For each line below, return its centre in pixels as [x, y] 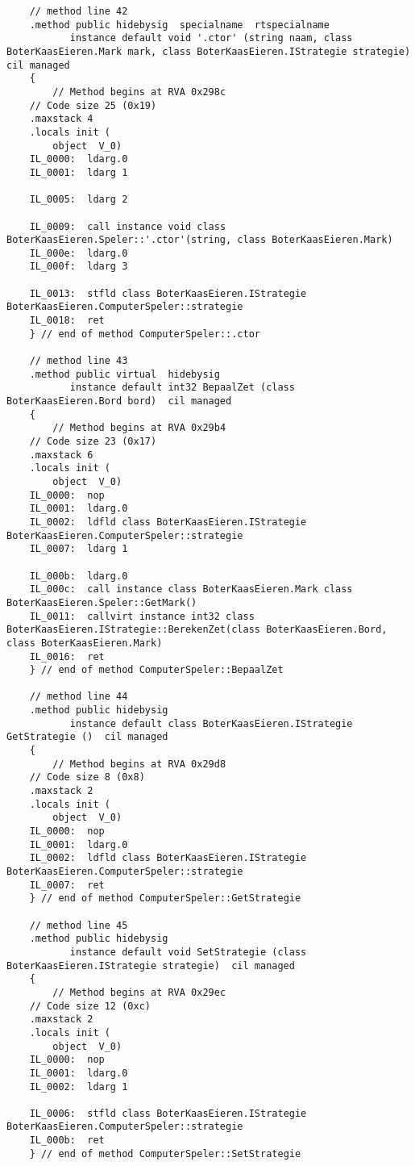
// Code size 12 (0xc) [90, 1006]
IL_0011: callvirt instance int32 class [142, 616]
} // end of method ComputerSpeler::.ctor [145, 334]
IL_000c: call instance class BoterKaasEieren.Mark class [191, 589]
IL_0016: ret [67, 656]
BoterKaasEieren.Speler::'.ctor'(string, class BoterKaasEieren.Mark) [200, 240]
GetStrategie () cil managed [87, 737]
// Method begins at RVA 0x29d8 [139, 764]
